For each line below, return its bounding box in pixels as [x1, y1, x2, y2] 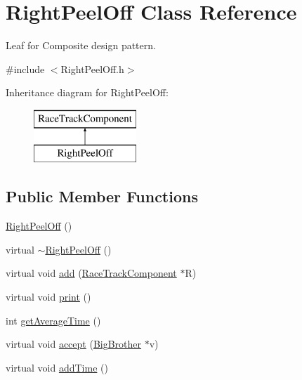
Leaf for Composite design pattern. [6, 38, 156, 53]
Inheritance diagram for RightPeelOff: [6, 85, 169, 100]
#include [6, 61, 45, 76]
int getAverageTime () [6, 313, 101, 327]
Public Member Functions [6, 185, 198, 207]
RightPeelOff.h [60, 61, 124, 76]
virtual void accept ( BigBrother [6, 336, 142, 351]
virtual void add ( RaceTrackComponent [6, 266, 177, 280]
